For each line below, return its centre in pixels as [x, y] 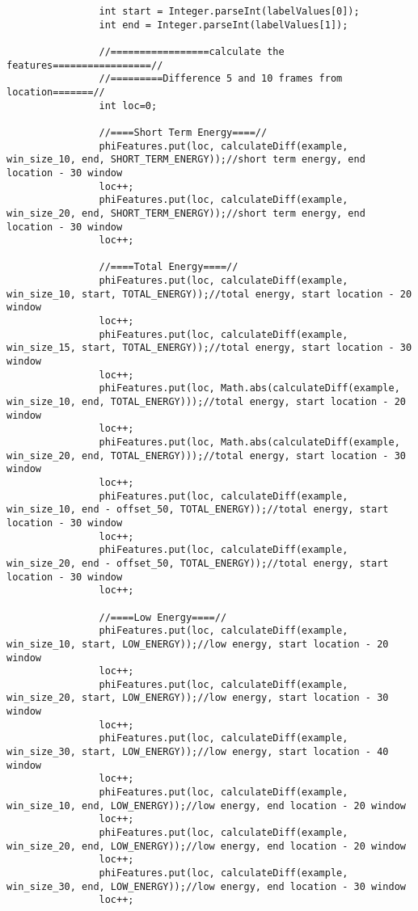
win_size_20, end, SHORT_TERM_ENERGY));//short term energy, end [186, 213]
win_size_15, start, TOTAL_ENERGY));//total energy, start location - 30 [209, 348]
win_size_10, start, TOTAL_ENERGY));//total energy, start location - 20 [209, 294]
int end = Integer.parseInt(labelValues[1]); [224, 25]
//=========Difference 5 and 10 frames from [221, 79]
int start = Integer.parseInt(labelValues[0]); [229, 11]
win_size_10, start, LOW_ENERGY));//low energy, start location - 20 [198, 644]
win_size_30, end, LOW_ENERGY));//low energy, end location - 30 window [206, 886]
